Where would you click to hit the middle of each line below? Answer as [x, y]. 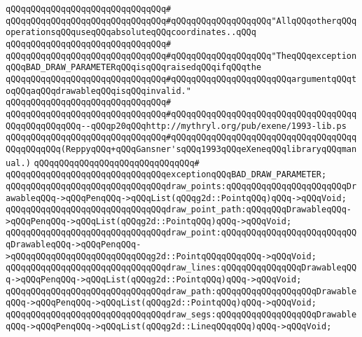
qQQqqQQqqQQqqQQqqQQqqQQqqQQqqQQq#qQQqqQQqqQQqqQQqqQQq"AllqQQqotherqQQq [181, 21]
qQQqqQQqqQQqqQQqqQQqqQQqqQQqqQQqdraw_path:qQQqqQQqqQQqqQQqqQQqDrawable [181, 291]
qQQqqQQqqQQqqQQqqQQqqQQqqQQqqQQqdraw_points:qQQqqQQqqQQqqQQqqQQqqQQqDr [181, 186]
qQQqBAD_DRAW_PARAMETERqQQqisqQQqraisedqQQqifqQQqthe [134, 68]
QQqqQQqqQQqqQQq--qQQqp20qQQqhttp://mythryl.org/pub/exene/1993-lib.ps [176, 126]
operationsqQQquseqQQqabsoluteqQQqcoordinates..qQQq [131, 33]
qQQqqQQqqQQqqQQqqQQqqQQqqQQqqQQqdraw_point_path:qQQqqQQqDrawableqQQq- [179, 210]
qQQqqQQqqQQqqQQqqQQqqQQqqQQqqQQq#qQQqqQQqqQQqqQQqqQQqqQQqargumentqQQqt [181, 79]
